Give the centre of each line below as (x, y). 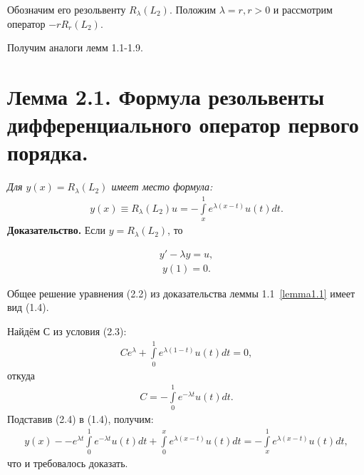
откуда (21, 375)
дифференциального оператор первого (183, 124)
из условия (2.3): (90, 331)
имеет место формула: (162, 187)
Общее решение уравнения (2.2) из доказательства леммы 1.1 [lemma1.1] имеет (181, 293)
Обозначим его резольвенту (67, 9)
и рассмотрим (303, 9)
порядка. (48, 152)
